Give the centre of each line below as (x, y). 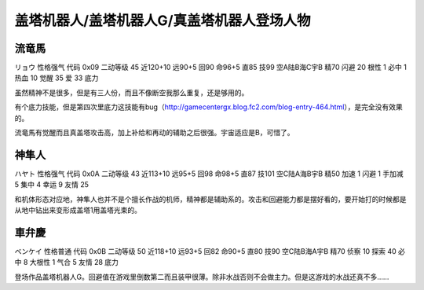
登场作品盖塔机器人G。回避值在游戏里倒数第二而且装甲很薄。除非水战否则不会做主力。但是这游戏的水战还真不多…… (202, 277)
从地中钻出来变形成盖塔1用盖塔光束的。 (78, 210)
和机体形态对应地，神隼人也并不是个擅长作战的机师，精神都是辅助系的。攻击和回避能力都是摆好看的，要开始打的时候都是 (210, 199)
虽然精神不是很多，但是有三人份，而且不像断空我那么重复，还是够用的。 (132, 92)
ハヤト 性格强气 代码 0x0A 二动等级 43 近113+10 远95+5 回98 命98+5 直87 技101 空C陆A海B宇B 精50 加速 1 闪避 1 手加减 (209, 174)
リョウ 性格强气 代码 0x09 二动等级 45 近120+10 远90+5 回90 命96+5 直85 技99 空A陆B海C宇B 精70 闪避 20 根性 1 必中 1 (211, 68)
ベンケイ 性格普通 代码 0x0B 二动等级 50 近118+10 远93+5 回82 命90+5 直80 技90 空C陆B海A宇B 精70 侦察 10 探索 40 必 (210, 251)
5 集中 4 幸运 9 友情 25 (52, 185)
